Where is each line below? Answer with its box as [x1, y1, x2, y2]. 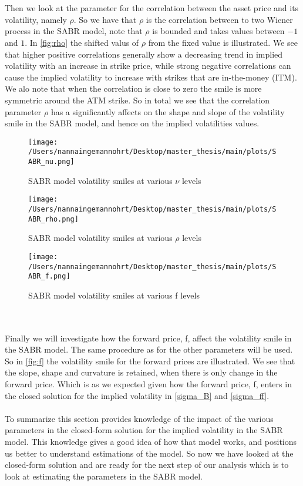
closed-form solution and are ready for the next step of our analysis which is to [5, 458, 289, 471]
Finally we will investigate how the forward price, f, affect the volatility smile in [5, 331, 292, 344]
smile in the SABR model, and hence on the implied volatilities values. [5, 117, 260, 129]
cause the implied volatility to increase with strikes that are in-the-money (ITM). [5, 71, 297, 83]
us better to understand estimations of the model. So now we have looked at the [5, 447, 294, 459]
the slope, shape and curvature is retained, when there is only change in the [5, 366, 278, 378]
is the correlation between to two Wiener [146, 13, 293, 25]
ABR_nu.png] [28, 157, 75, 166]
